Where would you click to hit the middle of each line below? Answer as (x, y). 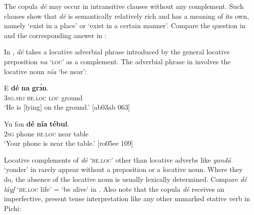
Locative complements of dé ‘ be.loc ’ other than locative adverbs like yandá (118, 159)
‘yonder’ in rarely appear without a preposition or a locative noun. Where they (124, 169)
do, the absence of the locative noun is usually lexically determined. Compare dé (126, 179)
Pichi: (13, 208)
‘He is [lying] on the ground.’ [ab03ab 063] (67, 107)
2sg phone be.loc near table (46, 133)
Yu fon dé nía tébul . (37, 123)
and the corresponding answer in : (55, 35)
